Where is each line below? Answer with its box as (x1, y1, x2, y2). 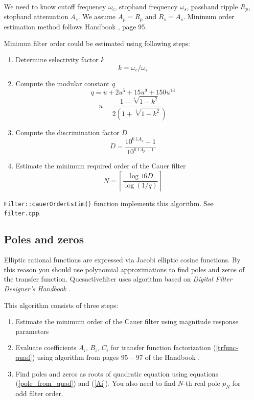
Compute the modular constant (15, 78, 110, 88)
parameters (15, 326, 49, 336)
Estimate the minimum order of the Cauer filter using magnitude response (15, 316, 239, 327)
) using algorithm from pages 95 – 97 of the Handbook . (32, 352, 200, 362)
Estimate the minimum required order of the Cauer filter (15, 161, 186, 171)
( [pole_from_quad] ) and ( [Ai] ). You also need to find (15, 378, 176, 388)
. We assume (78, 11, 116, 22)
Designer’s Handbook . (4, 283, 70, 293)
